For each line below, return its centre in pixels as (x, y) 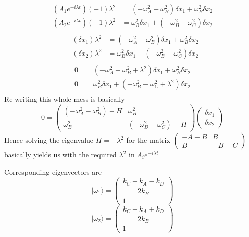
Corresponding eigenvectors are (53, 172)
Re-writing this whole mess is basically (65, 99)
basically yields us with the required (60, 154)
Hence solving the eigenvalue (49, 140)
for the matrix (148, 140)
